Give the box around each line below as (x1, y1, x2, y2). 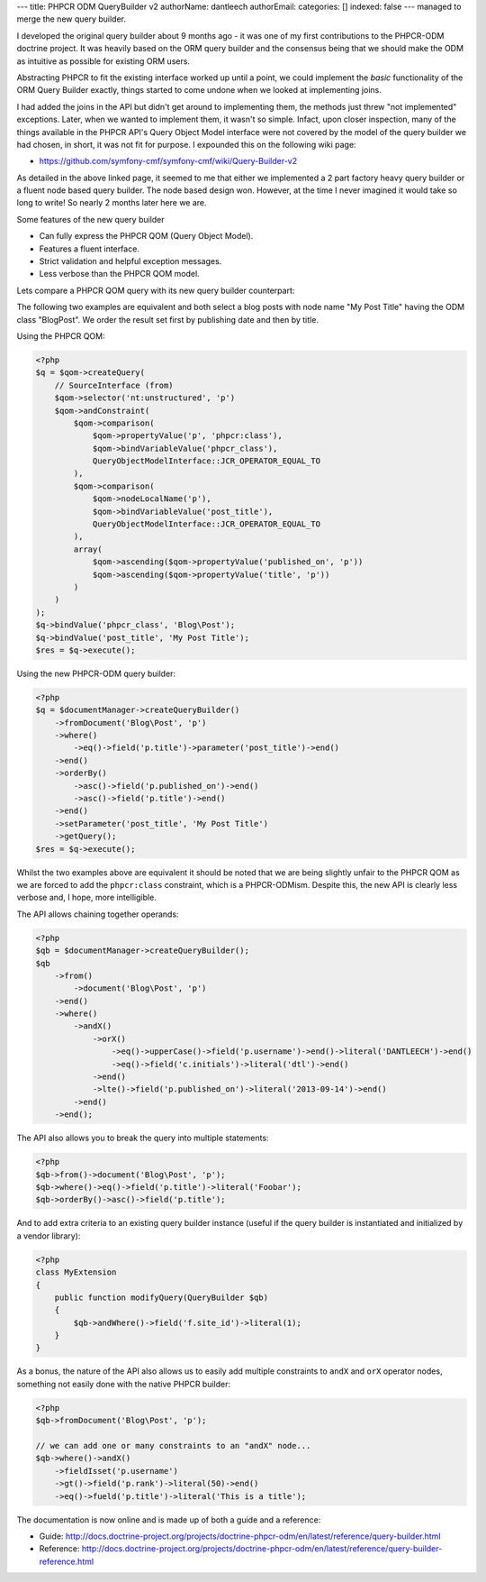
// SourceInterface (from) (54, 379, 175, 390)
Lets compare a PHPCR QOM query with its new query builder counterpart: (16, 285, 295, 296)
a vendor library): (16, 1230, 81, 1241)
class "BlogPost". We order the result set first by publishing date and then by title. (16, 314, 319, 325)
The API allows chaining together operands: (16, 909, 179, 919)
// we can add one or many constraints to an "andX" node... (35, 1440, 311, 1450)
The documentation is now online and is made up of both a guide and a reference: (16, 1514, 321, 1525)
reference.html (39, 1556, 94, 1567)
